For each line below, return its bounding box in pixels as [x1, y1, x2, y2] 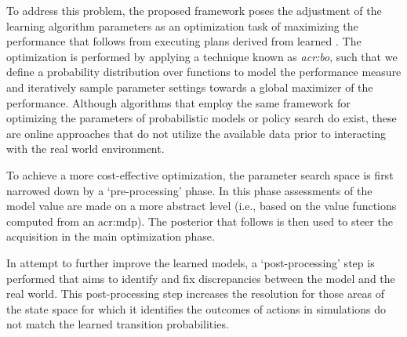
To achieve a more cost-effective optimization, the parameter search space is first [6, 166, 394, 183]
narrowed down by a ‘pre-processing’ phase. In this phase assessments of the [6, 182, 372, 198]
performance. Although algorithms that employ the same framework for [6, 94, 351, 111]
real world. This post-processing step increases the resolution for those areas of [6, 285, 385, 302]
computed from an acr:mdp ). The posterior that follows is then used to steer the [6, 212, 393, 229]
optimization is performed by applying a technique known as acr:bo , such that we [6, 48, 398, 64]
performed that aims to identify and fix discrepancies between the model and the [6, 270, 395, 286]
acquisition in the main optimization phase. [6, 228, 215, 245]
